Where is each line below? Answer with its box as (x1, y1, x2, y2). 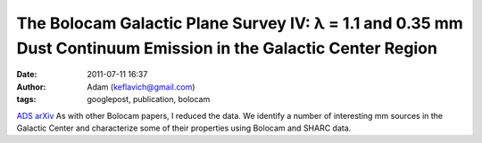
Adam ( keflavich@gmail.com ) (87, 81, 195, 92)
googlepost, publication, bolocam (87, 94, 211, 105)
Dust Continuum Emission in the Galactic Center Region (16, 38, 437, 58)
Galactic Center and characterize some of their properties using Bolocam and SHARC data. (16, 123, 352, 133)
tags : (16, 94, 37, 105)
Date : (16, 69, 37, 80)
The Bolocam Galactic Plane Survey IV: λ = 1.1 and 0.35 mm (16, 13, 463, 33)
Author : (16, 81, 46, 92)
